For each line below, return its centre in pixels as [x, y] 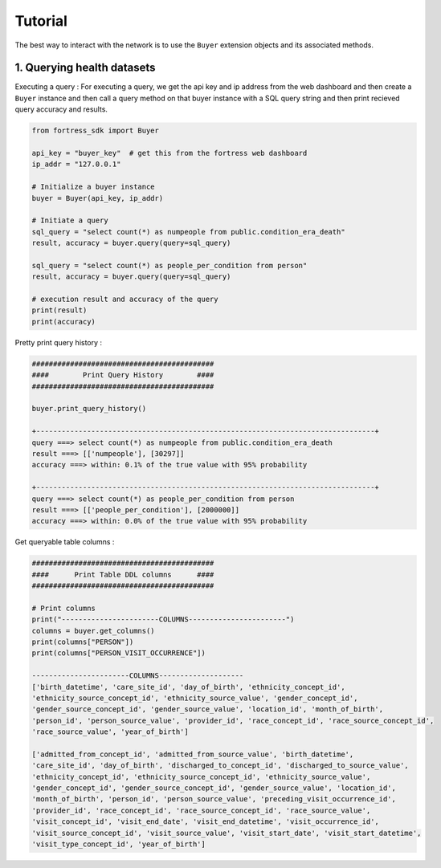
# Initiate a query [70, 220]
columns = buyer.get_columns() [94, 631]
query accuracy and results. [61, 109]
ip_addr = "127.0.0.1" [76, 164]
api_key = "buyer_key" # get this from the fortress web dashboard [169, 153]
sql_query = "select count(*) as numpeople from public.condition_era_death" [188, 232]
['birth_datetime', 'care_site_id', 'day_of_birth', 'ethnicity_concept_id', [188, 687]
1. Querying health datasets [85, 68]
